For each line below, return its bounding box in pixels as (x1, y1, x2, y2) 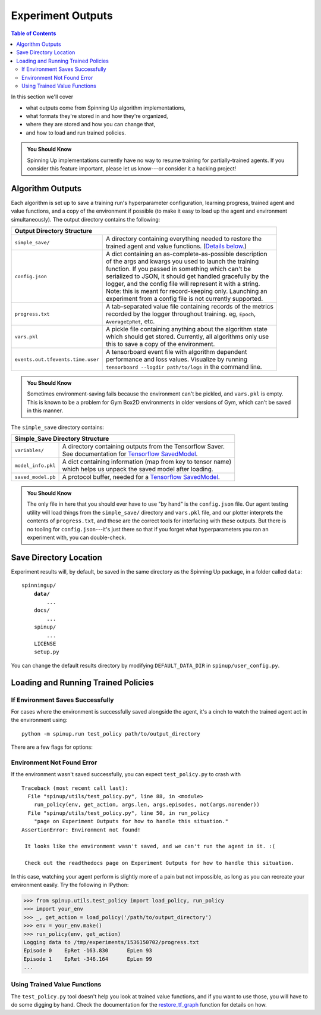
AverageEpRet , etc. (106, 317, 155, 326)
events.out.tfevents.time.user (14, 356, 99, 363)
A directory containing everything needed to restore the (106, 235, 262, 243)
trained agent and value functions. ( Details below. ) (106, 242, 247, 250)
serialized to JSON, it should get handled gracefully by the (106, 272, 269, 281)
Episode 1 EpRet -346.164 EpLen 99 (23, 955, 153, 962)
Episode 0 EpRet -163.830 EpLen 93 (23, 947, 153, 954)
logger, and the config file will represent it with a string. (106, 280, 260, 288)
